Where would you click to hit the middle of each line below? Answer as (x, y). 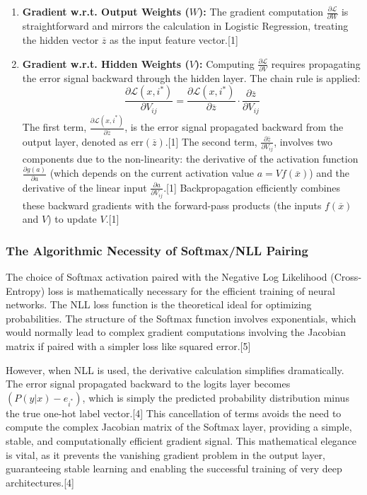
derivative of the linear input (85, 187)
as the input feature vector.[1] (174, 39)
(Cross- (346, 277)
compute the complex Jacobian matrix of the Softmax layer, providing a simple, (179, 427)
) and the (330, 173)
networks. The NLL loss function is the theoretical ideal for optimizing (159, 304)
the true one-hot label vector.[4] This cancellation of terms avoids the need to (174, 413)
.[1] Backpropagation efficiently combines (252, 187)
